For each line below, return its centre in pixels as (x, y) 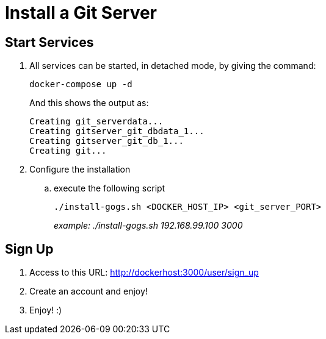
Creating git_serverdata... (96, 122)
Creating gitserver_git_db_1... (107, 141)
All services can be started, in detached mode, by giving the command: (173, 66)
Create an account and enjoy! (89, 291)
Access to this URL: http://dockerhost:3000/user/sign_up (144, 273)
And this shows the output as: (89, 103)
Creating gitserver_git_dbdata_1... (117, 131)
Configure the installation (80, 169)
